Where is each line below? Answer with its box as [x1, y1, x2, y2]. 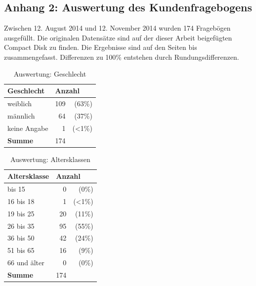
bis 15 [7, 184, 25, 194]
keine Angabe [7, 123, 48, 133]
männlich [7, 110, 35, 121]
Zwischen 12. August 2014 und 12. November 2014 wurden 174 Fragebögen [4, 23, 231, 33]
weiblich [7, 98, 32, 109]
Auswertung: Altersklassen [10, 154, 90, 164]
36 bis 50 [7, 233, 35, 243]
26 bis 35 [7, 220, 35, 231]
